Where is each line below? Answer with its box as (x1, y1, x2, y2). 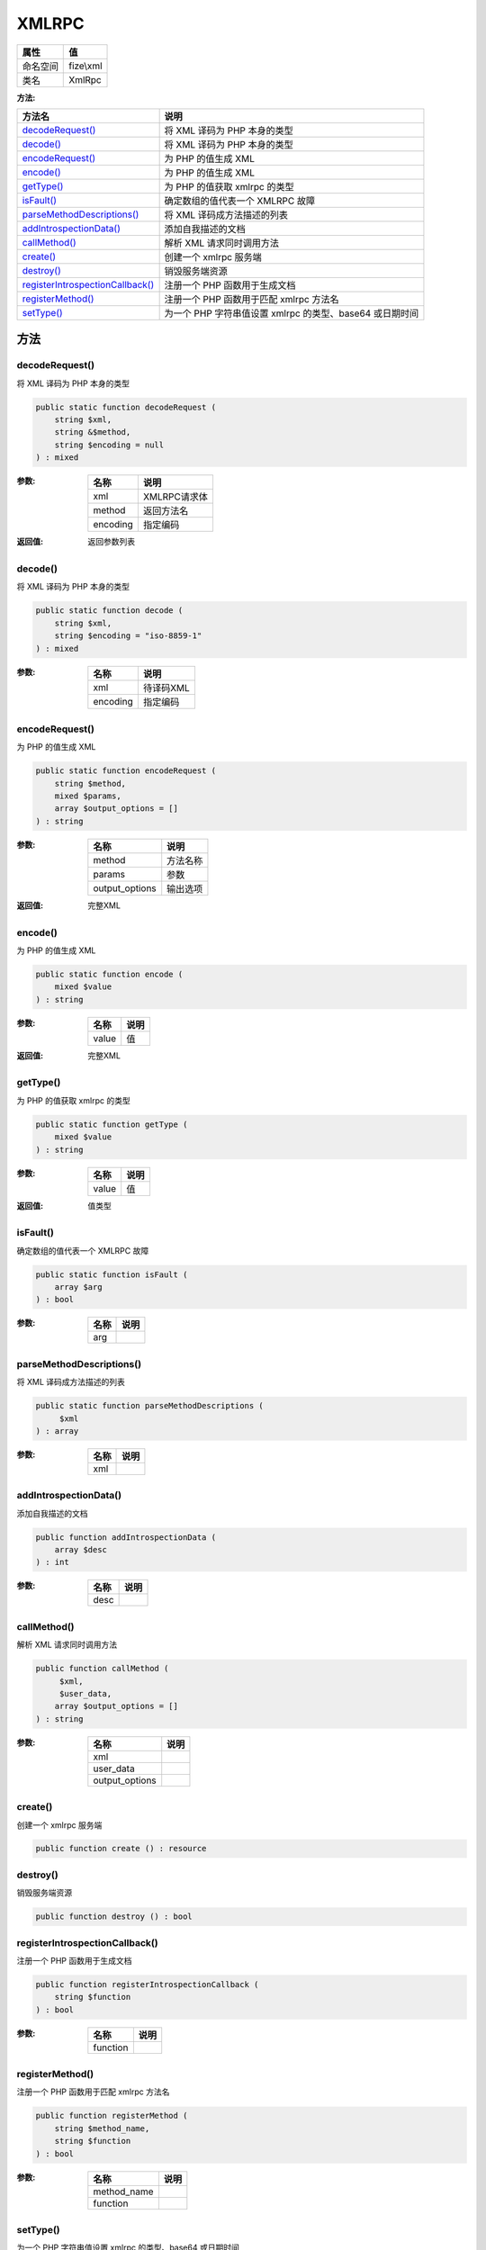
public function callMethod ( (35, 1663, 169, 1674)
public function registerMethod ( (35, 2110, 188, 2121)
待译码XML (142, 681, 191, 694)
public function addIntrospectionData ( (35, 1532, 216, 1543)
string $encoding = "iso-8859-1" (54, 631, 202, 641)
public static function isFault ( (35, 1269, 188, 1280)
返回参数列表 (87, 536, 135, 547)
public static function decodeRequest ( (35, 401, 216, 412)
